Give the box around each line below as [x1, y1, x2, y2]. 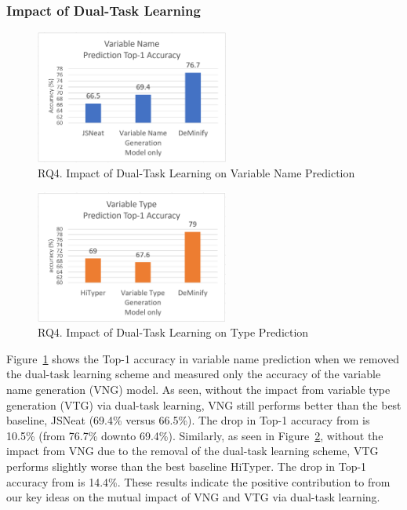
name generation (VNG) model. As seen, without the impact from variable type [6, 381, 391, 398]
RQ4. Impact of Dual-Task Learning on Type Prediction [38, 324, 309, 341]
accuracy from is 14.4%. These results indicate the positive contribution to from [6, 473, 391, 490]
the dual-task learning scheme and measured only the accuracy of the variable [6, 366, 381, 382]
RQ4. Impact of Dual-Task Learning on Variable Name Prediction [38, 165, 355, 181]
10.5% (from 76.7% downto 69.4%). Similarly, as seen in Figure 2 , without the [6, 427, 383, 443]
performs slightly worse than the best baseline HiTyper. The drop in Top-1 [6, 457, 367, 474]
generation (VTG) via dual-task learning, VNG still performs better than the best [6, 396, 402, 413]
